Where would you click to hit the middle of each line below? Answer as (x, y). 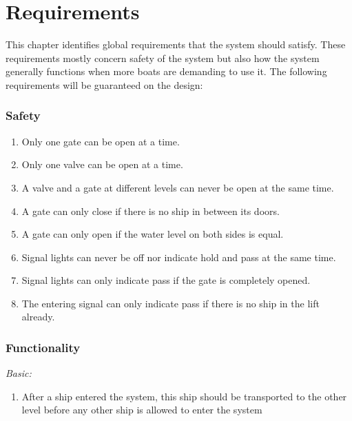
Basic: (19, 373)
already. (38, 317)
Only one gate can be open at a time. (101, 141)
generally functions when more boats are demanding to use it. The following (166, 71)
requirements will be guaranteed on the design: (104, 84)
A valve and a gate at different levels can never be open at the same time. (178, 187)
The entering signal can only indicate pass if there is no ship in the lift (170, 303)
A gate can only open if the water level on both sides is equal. (153, 234)
